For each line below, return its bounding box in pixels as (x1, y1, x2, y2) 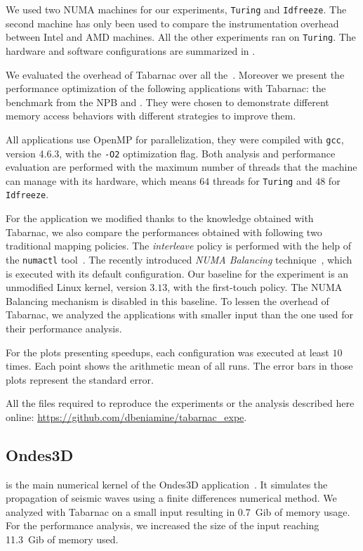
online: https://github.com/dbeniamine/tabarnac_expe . (6, 409, 247, 424)
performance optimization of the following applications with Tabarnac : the (6, 81, 326, 96)
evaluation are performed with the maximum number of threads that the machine (6, 160, 357, 174)
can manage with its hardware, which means (6, 173, 197, 188)
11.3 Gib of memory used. (6, 532, 119, 547)
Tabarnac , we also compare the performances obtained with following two (6, 224, 322, 239)
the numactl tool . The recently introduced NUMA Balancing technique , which (6, 252, 352, 266)
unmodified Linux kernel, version (6, 280, 147, 294)
